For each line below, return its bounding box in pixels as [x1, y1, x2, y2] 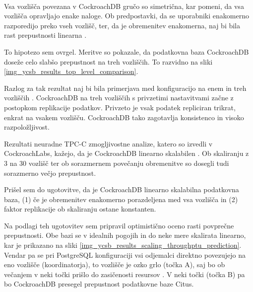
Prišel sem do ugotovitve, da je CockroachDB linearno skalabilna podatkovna [4, 184, 239, 195]
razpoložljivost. [4, 122, 50, 132]
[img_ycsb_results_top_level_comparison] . [4, 66, 138, 76]
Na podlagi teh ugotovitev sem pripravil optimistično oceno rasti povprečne [4, 220, 234, 230]
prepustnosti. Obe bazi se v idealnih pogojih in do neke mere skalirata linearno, [4, 230, 246, 240]
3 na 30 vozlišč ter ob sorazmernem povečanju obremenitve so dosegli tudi [4, 157, 229, 168]
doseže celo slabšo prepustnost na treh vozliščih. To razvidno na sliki [4, 56, 213, 67]
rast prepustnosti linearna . [4, 30, 87, 40]
